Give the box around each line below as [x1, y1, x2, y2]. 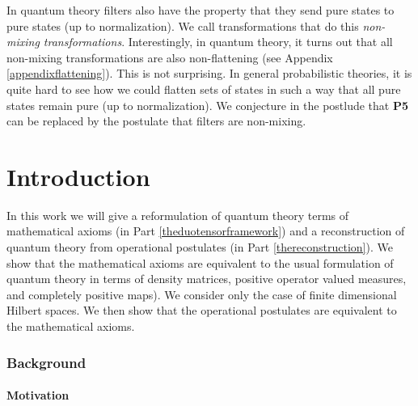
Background [6, 352, 87, 372]
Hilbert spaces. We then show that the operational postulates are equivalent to [6, 302, 397, 319]
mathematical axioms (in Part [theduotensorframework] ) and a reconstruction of [6, 222, 405, 239]
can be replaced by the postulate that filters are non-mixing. [6, 112, 306, 129]
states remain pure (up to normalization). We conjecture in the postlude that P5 [6, 96, 409, 113]
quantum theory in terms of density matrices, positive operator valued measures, [6, 270, 407, 287]
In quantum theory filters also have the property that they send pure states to [6, 2, 395, 18]
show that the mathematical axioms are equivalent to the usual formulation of [6, 254, 394, 271]
